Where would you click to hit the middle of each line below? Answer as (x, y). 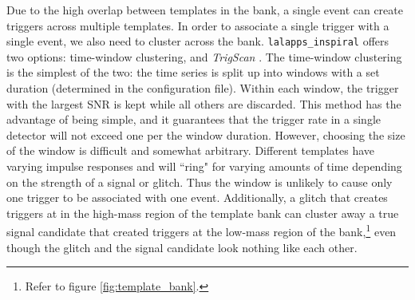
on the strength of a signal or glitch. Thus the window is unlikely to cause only (200, 182)
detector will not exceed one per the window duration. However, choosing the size (206, 134)
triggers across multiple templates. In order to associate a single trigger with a (198, 25)
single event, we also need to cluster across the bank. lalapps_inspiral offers (198, 41)
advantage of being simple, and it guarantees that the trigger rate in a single (194, 119)
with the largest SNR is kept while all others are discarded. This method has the (204, 103)
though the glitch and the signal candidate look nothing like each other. (182, 247)
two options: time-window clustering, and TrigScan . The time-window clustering (204, 56)
